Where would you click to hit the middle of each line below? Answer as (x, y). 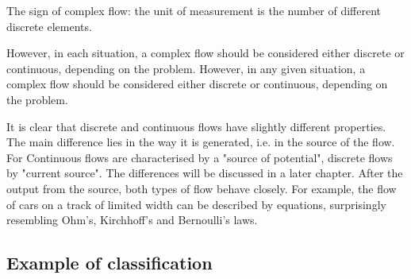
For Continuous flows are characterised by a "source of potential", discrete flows (200, 157)
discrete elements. (49, 26)
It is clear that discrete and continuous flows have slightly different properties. (196, 126)
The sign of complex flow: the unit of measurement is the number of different (194, 10)
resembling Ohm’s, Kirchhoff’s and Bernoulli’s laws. (132, 220)
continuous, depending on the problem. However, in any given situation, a (186, 68)
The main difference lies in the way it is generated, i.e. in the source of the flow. (201, 142)
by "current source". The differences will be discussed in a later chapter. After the (205, 173)
